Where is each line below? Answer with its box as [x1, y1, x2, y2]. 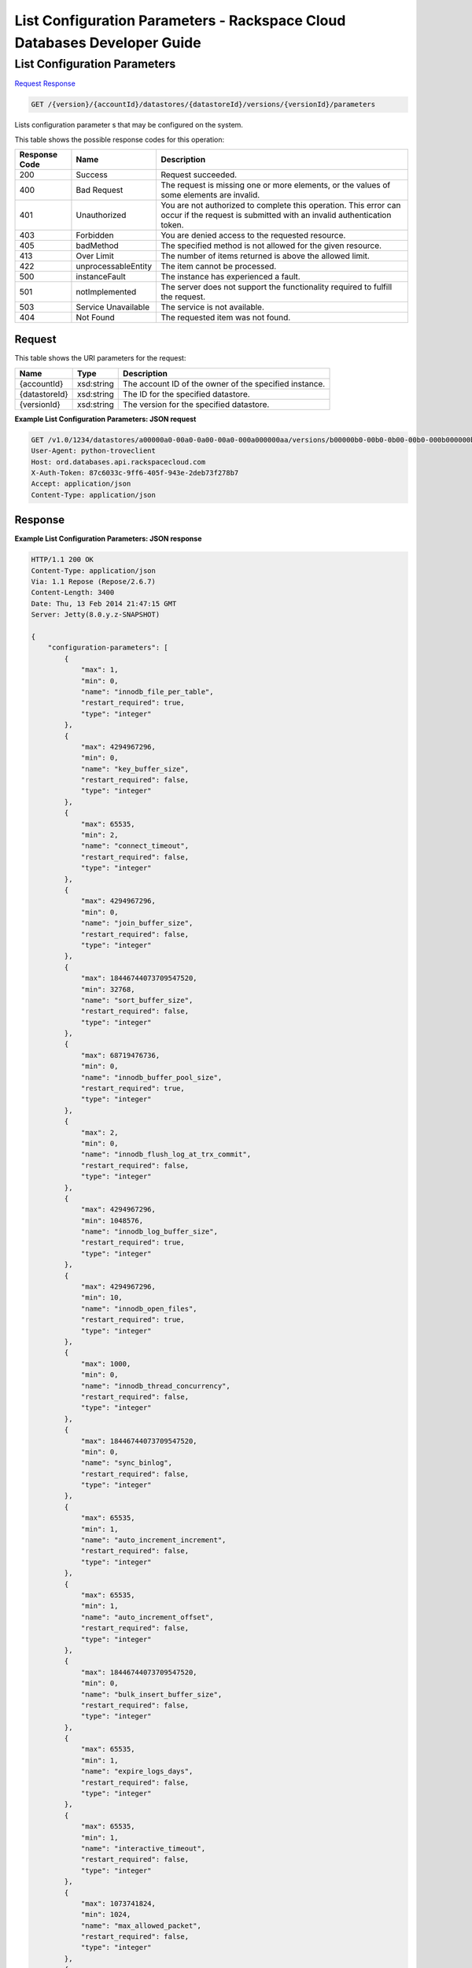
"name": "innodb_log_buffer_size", [80, 1227, 218, 1236]
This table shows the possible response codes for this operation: [14, 135, 225, 144]
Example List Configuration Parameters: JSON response [14, 534, 202, 543]
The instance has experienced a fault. [160, 271, 301, 282]
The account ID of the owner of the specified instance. [123, 378, 326, 389]
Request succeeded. [160, 169, 238, 180]
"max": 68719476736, [80, 1051, 160, 1060]
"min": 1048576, [80, 1216, 144, 1225]
